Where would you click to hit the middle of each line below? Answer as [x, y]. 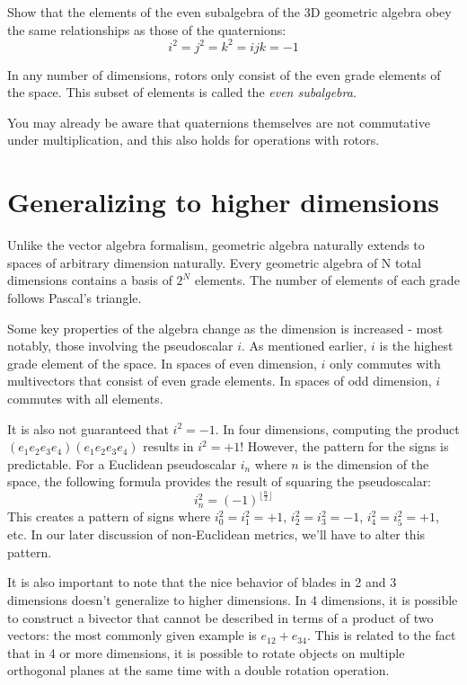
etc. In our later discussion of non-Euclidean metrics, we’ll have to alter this [216, 534]
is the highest [416, 346]
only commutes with [385, 363]
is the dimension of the [366, 463]
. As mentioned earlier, [304, 346]
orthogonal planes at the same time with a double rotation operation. [198, 670]
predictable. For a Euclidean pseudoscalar [122, 463]
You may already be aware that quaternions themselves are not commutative [219, 122]
